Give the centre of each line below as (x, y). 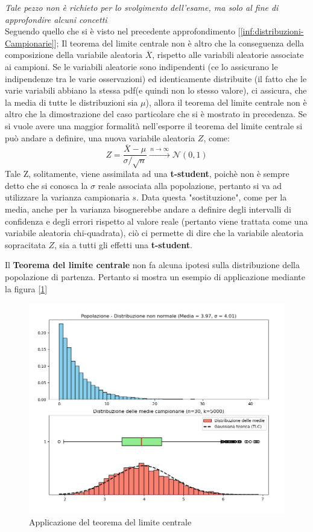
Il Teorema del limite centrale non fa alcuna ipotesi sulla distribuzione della (152, 265)
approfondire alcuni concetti (56, 19)
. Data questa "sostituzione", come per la (211, 197)
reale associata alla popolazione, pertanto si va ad (190, 185)
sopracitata (25, 244)
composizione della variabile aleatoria (74, 55)
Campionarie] (30, 43)
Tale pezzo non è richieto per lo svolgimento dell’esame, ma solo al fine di (142, 7)
